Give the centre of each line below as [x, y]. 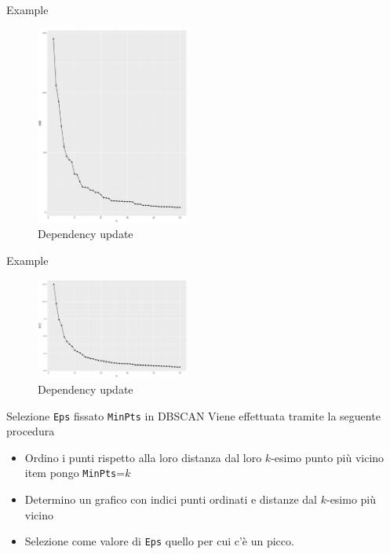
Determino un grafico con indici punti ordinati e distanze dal [171, 499]
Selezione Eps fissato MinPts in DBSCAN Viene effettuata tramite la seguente [193, 415]
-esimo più [351, 499]
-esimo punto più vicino [328, 457]
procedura [31, 431]
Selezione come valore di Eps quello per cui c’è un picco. [159, 541]
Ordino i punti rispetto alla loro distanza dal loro [143, 457]
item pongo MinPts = [75, 473]
